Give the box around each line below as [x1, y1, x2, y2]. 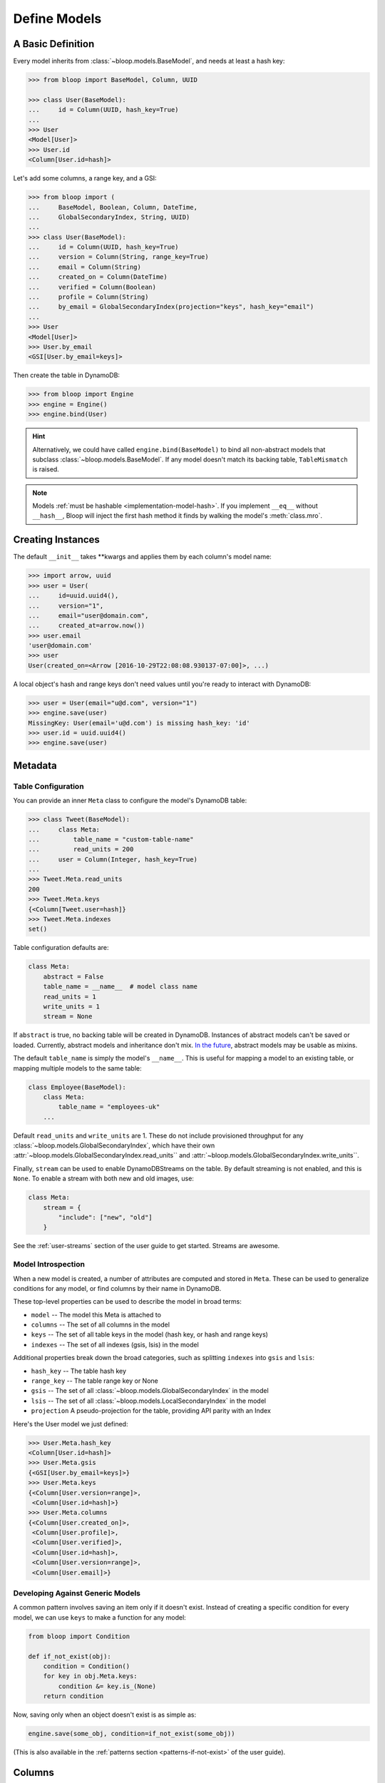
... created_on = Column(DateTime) [28, 273, 168, 281]
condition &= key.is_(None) [58, 1682, 157, 1690]
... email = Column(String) [28, 262, 142, 271]
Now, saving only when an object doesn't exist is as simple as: [13, 1710, 196, 1719]
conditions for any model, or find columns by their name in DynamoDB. [13, 1284, 222, 1292]
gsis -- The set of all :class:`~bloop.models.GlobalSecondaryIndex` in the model [31, 1386, 269, 1395]
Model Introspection [13, 1260, 86, 1269]
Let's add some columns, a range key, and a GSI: [13, 174, 157, 183]
